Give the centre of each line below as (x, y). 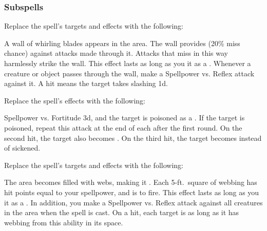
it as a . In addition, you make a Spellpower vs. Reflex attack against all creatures (133, 202)
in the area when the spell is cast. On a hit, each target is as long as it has (122, 212)
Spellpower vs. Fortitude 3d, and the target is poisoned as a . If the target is (125, 118)
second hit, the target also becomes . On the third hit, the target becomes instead (133, 138)
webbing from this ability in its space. (64, 222)
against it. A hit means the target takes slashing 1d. (86, 83)
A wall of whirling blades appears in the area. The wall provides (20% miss (122, 43)
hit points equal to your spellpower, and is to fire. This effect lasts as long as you (132, 192)
